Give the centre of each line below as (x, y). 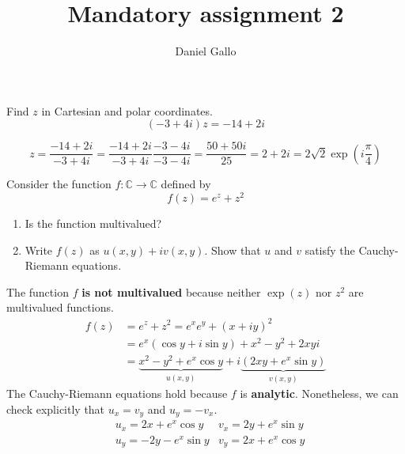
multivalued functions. (60, 307)
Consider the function (59, 184)
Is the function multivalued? (93, 223)
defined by (186, 184)
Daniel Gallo (206, 51)
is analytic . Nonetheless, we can (319, 393)
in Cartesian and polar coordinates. (127, 110)
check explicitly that (56, 409)
